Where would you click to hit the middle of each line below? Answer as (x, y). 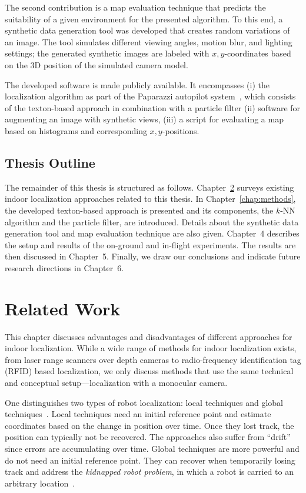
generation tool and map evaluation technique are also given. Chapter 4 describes (152, 233)
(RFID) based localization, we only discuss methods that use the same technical (149, 371)
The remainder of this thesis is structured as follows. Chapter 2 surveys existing (149, 187)
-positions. (181, 130)
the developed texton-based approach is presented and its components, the (139, 210)
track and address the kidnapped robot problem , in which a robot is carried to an (149, 472)
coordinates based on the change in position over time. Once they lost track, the (149, 425)
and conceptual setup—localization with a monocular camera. (116, 382)
